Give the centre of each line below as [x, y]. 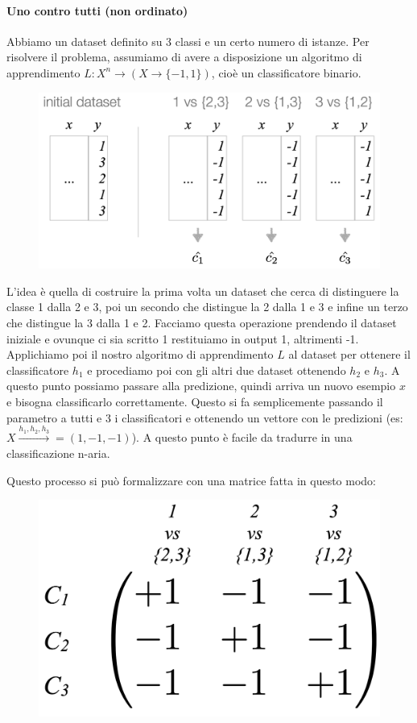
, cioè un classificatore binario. [286, 72]
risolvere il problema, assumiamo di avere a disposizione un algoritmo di [184, 57]
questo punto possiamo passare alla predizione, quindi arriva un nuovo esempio [201, 386]
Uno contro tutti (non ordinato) [97, 10]
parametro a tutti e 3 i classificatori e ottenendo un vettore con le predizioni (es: [205, 417]
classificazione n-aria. [58, 453]
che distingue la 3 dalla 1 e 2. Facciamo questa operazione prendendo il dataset [202, 322]
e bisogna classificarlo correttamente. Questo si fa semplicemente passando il [195, 401]
